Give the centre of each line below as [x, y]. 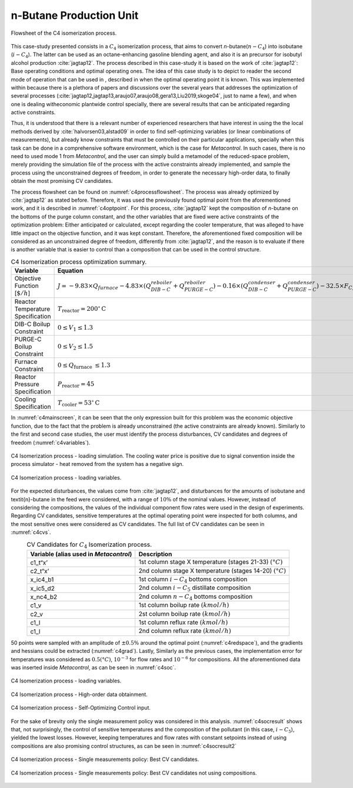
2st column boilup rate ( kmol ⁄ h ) [184, 613]
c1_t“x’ [39, 562]
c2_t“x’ [40, 571]
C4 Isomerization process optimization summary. [79, 261]
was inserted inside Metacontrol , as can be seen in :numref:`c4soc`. [94, 667]
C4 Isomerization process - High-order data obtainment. [79, 694]
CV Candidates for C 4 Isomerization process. [89, 545]
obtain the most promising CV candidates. [62, 181]
